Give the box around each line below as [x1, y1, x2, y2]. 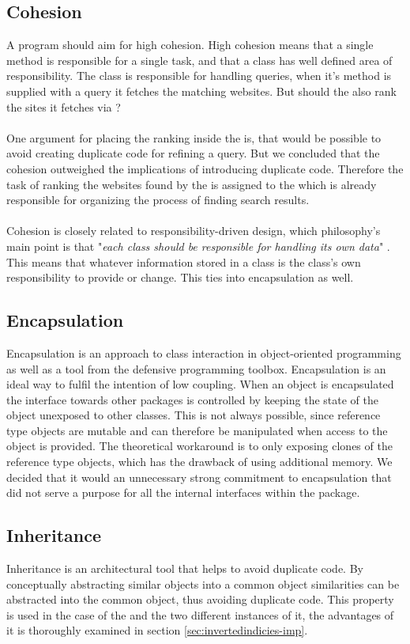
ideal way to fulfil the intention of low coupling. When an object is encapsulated [6, 376, 394, 392]
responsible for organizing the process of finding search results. [6, 191, 310, 208]
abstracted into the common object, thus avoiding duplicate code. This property [6, 591, 394, 608]
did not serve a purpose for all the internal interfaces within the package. [6, 484, 360, 501]
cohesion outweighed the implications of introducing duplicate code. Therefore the [6, 160, 404, 176]
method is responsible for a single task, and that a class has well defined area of [6, 51, 393, 68]
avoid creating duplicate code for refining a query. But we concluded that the [6, 145, 380, 161]
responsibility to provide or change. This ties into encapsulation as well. [6, 269, 354, 286]
